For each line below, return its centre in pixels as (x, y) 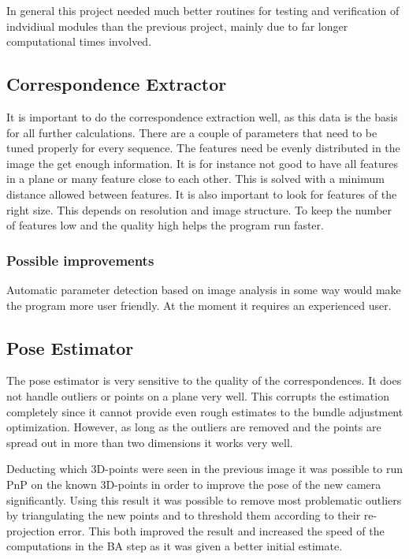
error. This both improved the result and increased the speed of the (221, 530)
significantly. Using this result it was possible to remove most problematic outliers (204, 499)
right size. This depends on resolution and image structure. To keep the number (199, 209)
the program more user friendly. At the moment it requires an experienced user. (199, 305)
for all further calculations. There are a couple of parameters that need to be (192, 132)
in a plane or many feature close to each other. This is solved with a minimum (195, 179)
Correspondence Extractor (117, 84)
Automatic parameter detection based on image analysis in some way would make (204, 289)
